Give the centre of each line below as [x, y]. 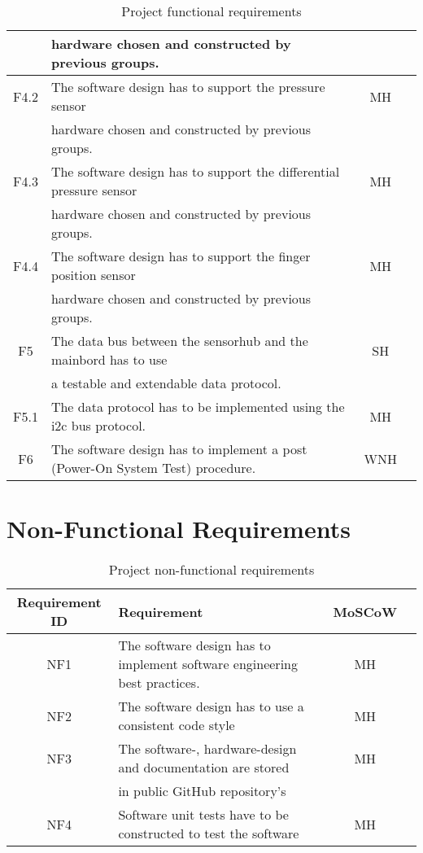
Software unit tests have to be [203, 815]
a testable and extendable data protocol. [166, 383]
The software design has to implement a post [179, 449]
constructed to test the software [209, 833]
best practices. [159, 683]
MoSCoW [365, 611]
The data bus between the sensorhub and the [179, 341]
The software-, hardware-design [207, 749]
